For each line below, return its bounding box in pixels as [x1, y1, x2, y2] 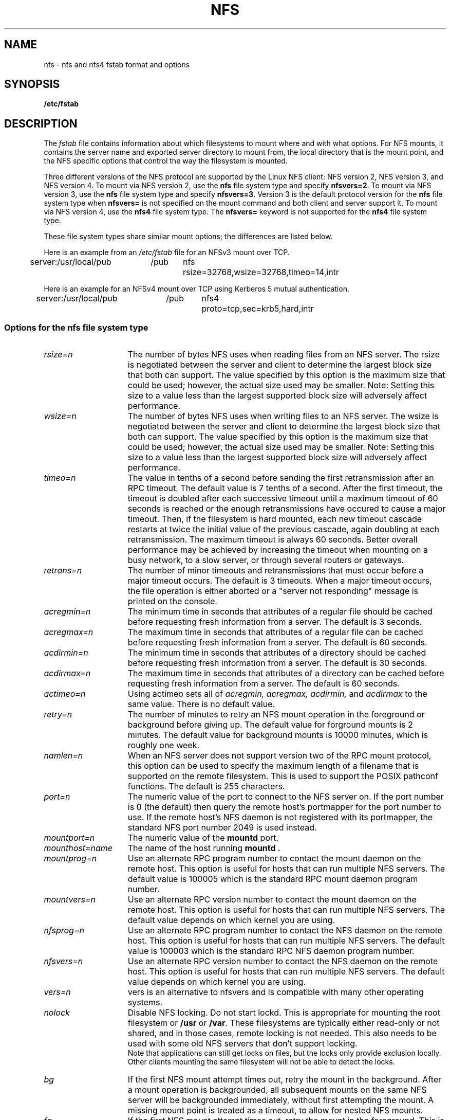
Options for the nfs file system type [4, 322, 148, 333]
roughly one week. [127, 740, 200, 751]
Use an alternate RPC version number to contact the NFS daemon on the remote [127, 956, 438, 967]
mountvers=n [44, 894, 96, 905]
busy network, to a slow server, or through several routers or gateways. [127, 555, 404, 566]
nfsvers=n [44, 956, 83, 967]
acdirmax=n [44, 668, 91, 679]
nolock [44, 1007, 70, 1018]
